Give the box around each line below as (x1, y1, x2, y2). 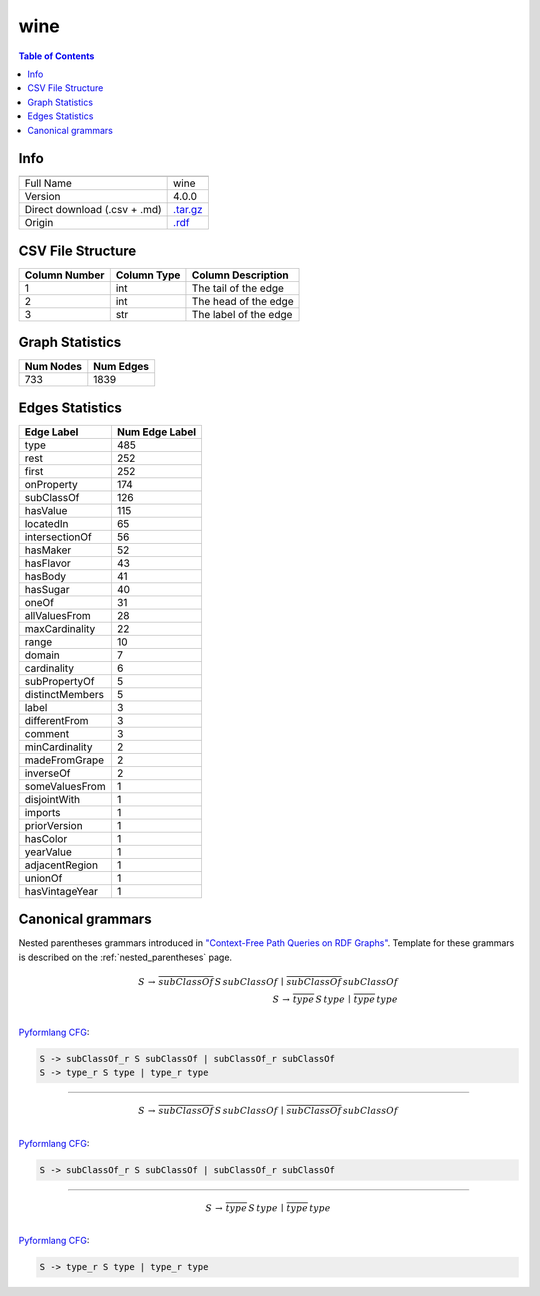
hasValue (24, 503, 68, 517)
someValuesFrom (24, 779, 106, 793)
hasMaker (24, 543, 72, 557)
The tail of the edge (191, 281, 285, 295)
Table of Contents (18, 50, 95, 62)
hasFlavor (24, 556, 71, 570)
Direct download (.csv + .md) (24, 203, 162, 217)
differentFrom (24, 713, 89, 727)
